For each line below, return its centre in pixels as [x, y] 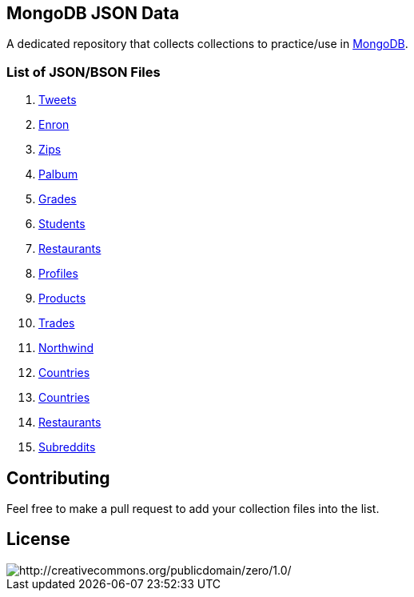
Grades [58, 199]
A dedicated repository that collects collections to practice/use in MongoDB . [207, 44]
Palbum [58, 174]
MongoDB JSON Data [93, 13]
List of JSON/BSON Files [84, 72]
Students [62, 224]
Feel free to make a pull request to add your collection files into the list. [193, 509]
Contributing [58, 478]
